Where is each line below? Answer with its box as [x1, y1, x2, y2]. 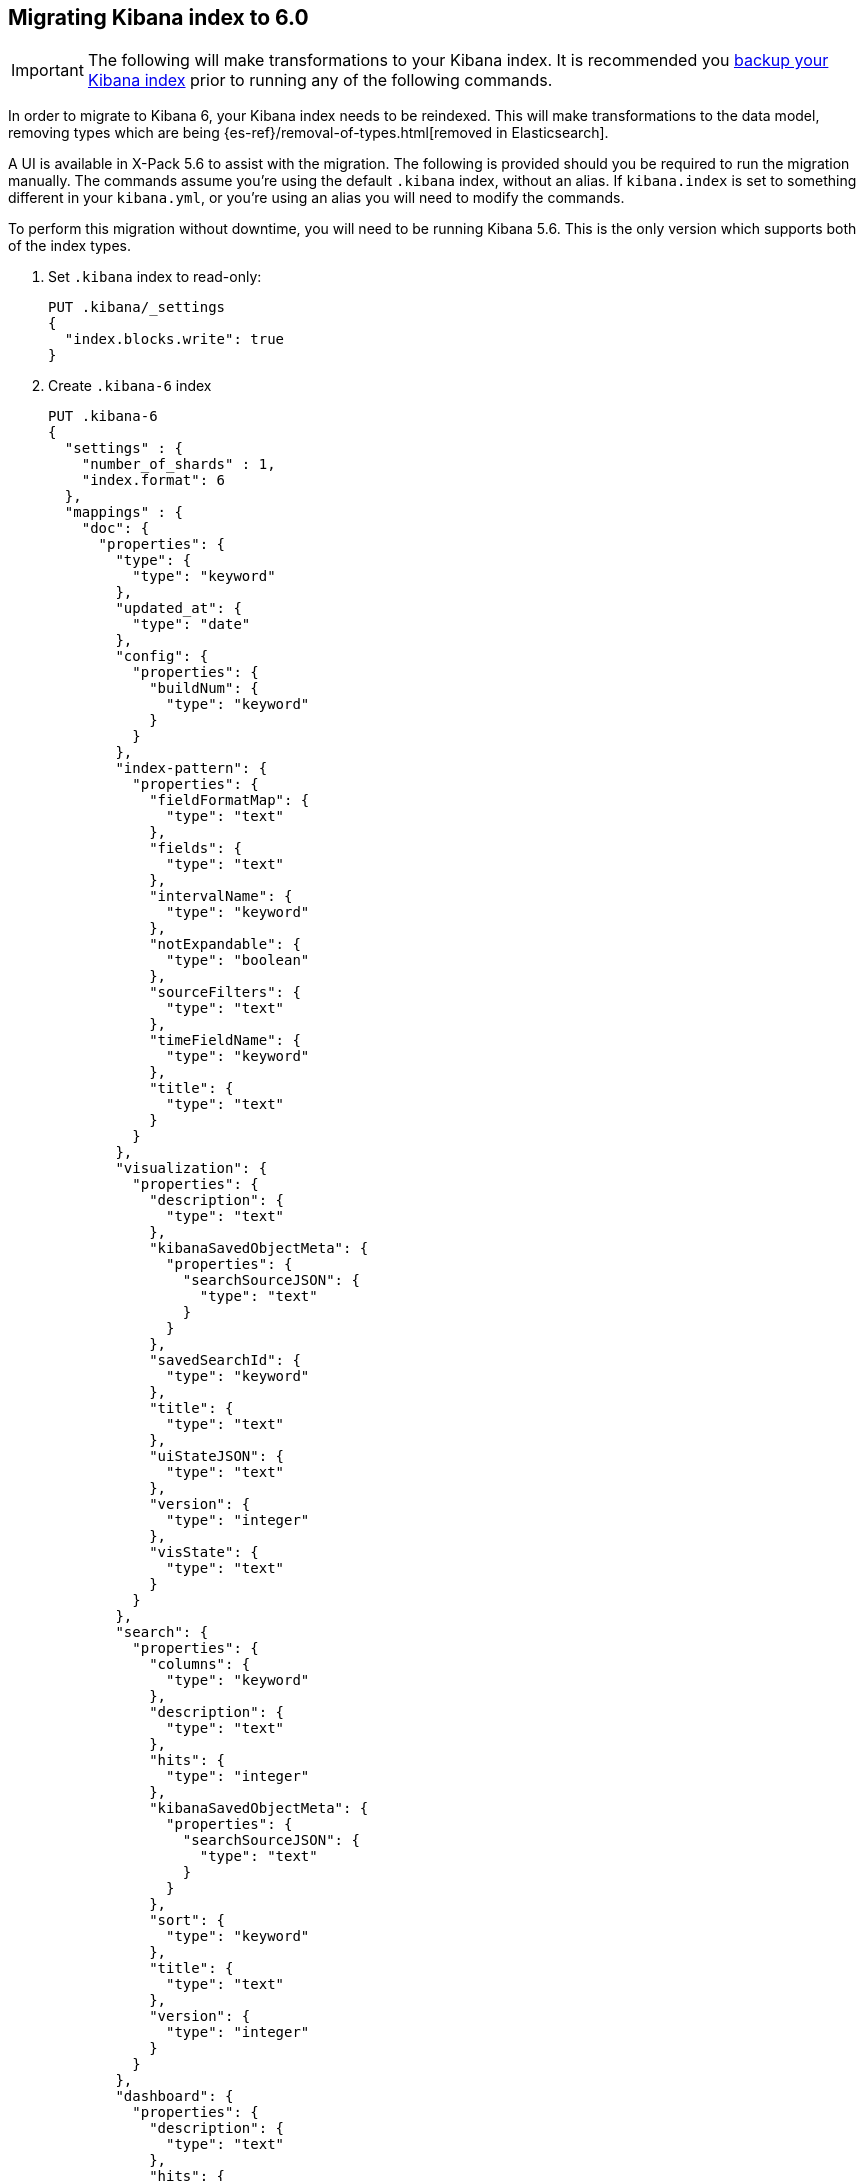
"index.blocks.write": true [64, 331, 285, 348]
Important [11, 60, 84, 81]
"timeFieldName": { [149, 1032, 301, 1049]
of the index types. [8, 237, 132, 255]
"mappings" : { [64, 504, 183, 521]
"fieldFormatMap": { [149, 792, 310, 809]
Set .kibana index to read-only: [48, 268, 262, 286]
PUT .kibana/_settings [48, 299, 226, 316]
